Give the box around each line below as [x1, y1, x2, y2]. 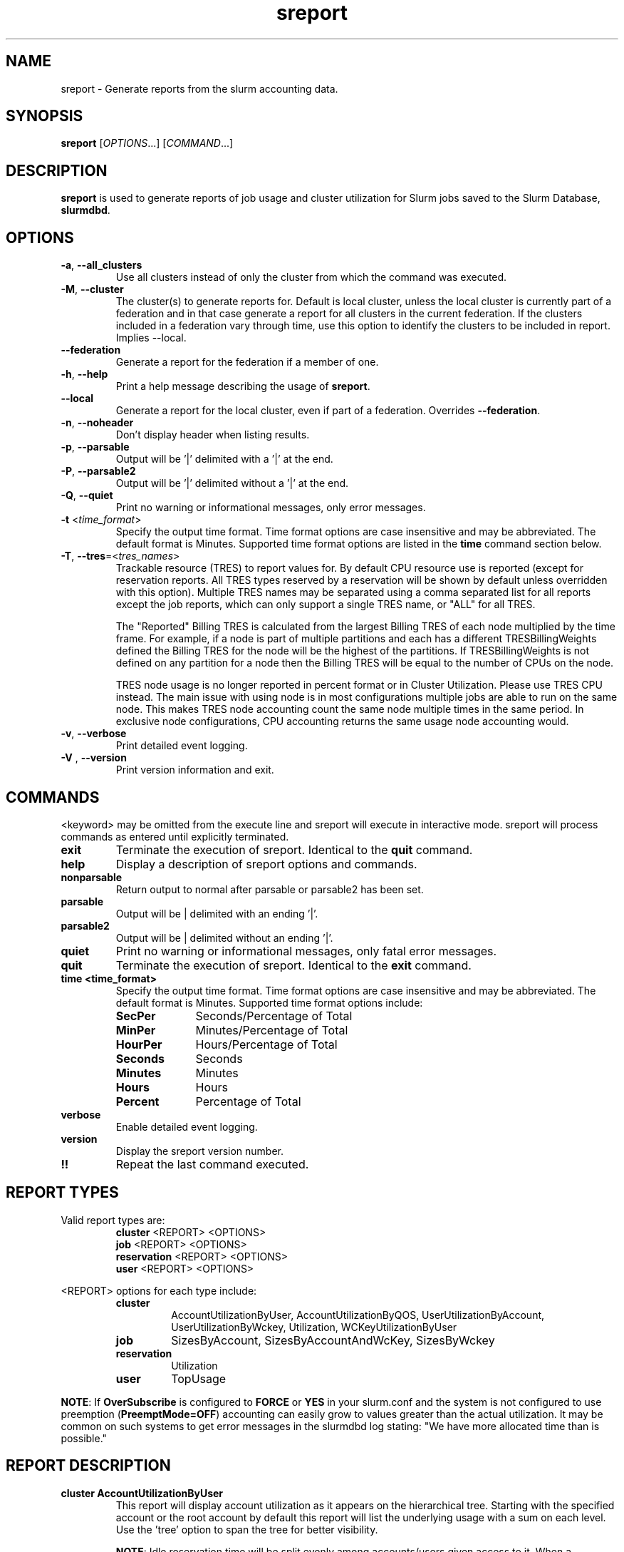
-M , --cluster [61, 283, 124, 296]
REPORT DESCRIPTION [6, 1456, 171, 1475]
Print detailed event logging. [115, 739, 248, 752]
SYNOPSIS [6, 107, 83, 125]
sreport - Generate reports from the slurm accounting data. [61, 82, 338, 95]
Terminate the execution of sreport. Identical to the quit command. [115, 842, 473, 857]
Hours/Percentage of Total [195, 1037, 338, 1052]
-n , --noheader [61, 416, 134, 429]
